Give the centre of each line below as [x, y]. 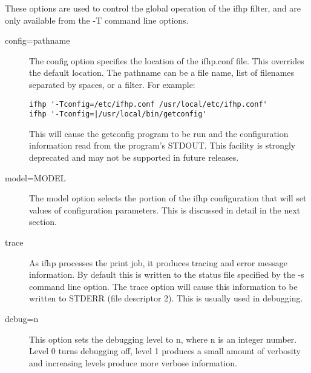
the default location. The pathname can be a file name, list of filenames [162, 72]
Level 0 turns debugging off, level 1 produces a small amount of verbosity [165, 351]
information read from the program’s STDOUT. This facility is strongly [162, 145]
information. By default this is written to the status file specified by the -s [167, 274]
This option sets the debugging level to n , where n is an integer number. [163, 339]
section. [43, 222]
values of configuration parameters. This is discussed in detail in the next [165, 210]
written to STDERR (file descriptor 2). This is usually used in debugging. [166, 298]
